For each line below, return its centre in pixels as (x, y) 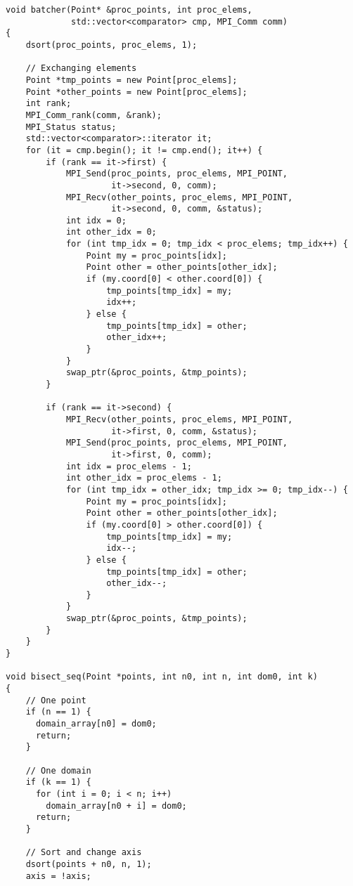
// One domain (58, 770)
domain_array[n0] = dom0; (96, 724)
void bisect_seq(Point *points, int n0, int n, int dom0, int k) (162, 677)
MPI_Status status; (71, 127)
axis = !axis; (58, 876)
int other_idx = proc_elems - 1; (144, 478)
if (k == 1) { (58, 782)
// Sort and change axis (84, 853)
